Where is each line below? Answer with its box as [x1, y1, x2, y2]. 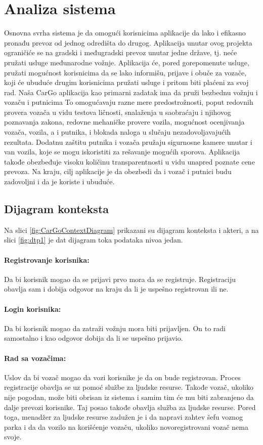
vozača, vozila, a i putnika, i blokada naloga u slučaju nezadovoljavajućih [4, 127, 231, 137]
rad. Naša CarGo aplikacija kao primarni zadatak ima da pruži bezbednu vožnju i [4, 87, 258, 97]
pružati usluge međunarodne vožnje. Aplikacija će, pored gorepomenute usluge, [4, 57, 249, 67]
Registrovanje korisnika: [4, 254, 90, 265]
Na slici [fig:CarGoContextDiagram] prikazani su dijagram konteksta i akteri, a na [4, 224, 259, 235]
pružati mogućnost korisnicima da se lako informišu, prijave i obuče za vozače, [4, 67, 247, 77]
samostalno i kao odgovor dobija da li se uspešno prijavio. [4, 333, 183, 343]
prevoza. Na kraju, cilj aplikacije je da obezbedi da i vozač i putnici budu [4, 166, 232, 177]
